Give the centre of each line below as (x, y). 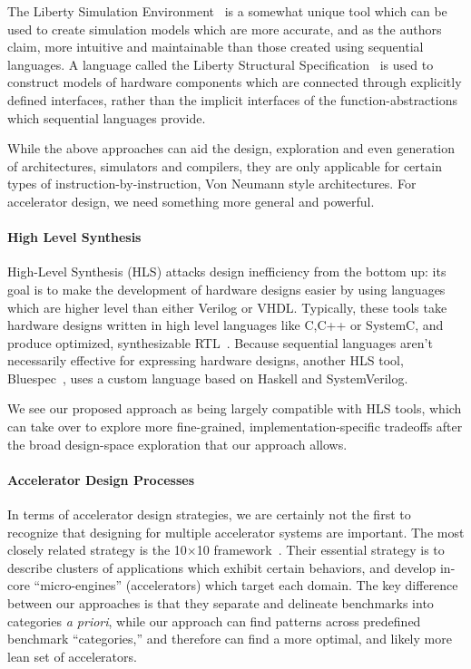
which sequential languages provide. (107, 117)
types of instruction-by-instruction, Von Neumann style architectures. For (212, 184)
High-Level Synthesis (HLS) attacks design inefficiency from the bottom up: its (227, 271)
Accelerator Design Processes (101, 479)
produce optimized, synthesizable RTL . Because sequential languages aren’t (220, 342)
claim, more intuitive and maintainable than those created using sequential (216, 47)
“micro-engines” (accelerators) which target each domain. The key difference (246, 585)
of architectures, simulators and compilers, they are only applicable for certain (225, 165)
